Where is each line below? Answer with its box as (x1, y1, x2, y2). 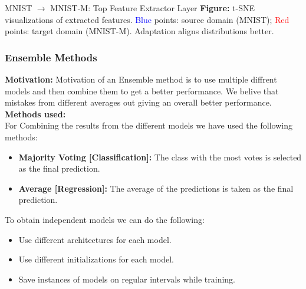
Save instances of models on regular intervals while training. (18, 272, 235, 285)
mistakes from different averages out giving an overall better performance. (5, 96, 272, 109)
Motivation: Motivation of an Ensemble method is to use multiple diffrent (5, 73, 277, 85)
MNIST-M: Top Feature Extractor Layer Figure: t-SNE (50, 2, 255, 14)
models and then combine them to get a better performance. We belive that (5, 84, 279, 97)
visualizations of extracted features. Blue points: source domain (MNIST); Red (5, 13, 289, 25)
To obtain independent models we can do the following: (5, 213, 205, 225)
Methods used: (5, 107, 66, 120)
